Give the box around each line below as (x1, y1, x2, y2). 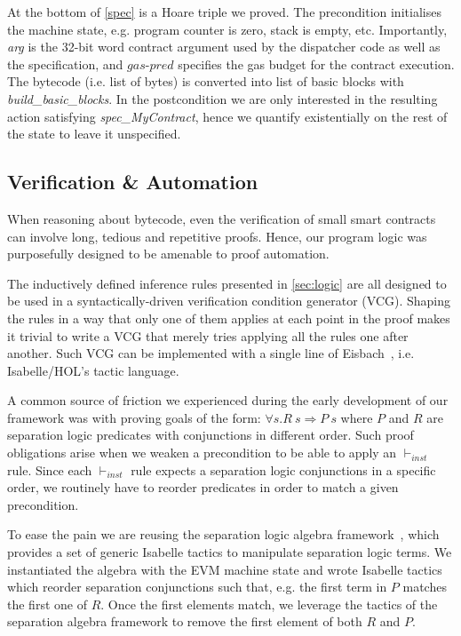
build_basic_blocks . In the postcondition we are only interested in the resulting (7, 89, 438, 107)
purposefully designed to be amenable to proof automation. (7, 244, 330, 263)
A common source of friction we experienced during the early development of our (7, 391, 449, 409)
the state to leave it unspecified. (7, 124, 181, 143)
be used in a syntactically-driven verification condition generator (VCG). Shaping (7, 291, 451, 310)
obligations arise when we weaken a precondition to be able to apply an (7, 443, 397, 462)
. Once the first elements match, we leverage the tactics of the (100, 594, 438, 613)
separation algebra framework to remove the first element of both (7, 612, 362, 631)
